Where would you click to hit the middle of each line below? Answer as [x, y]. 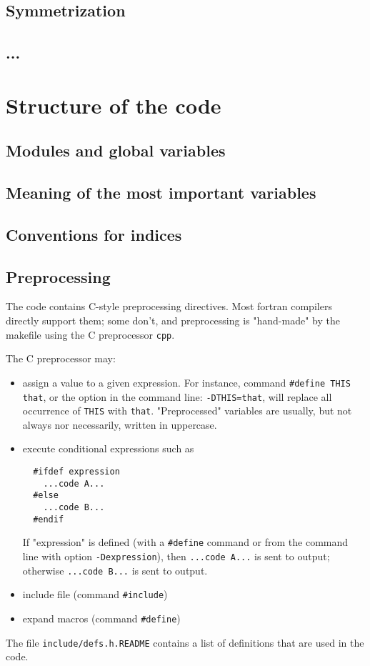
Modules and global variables [116, 150]
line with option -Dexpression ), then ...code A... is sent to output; [176, 556]
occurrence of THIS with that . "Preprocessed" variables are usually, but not [187, 411]
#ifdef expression [76, 472]
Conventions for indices [94, 234]
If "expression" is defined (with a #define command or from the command [185, 542]
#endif [49, 519]
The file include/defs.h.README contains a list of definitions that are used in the [185, 642]
